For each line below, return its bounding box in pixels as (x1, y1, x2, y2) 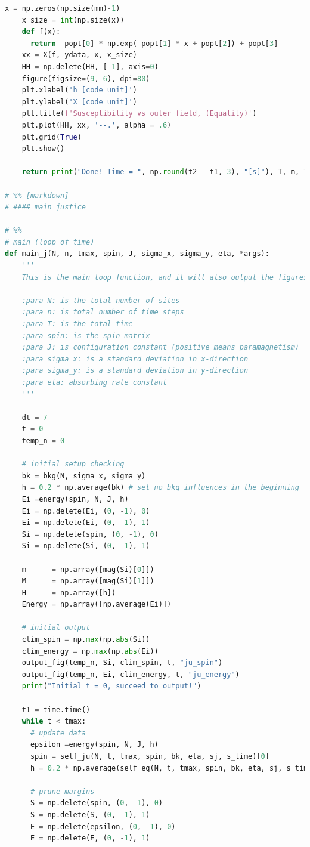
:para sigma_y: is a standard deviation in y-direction (21, 366, 249, 375)
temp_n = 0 (21, 436, 65, 445)
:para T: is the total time (21, 320, 133, 329)
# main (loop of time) (5, 237, 95, 246)
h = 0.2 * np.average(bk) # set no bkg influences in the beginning (21, 483, 300, 492)
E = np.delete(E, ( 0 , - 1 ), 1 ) (30, 834, 150, 843)
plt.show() (21, 144, 65, 153)
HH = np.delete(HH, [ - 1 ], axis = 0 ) (21, 62, 159, 71)
